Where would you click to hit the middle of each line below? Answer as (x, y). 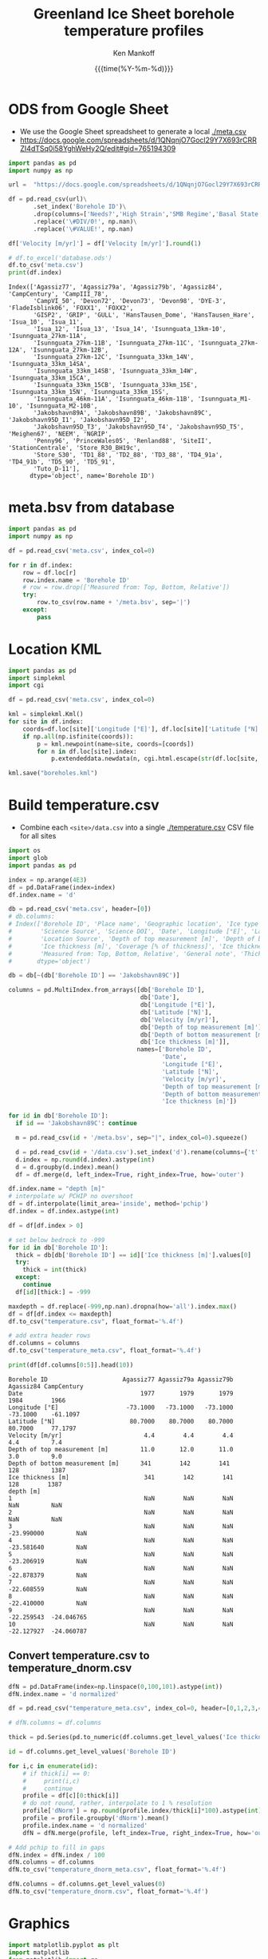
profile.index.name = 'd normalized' (85, 1826)
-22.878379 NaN (48, 1575)
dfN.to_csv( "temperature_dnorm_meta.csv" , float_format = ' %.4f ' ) (117, 1870)
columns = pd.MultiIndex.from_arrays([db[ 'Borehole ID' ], (106, 990)
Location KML (55, 649)
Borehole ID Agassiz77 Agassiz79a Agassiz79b (121, 1380)
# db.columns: (32, 917)
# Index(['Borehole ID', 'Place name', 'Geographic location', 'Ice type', (137, 924)
